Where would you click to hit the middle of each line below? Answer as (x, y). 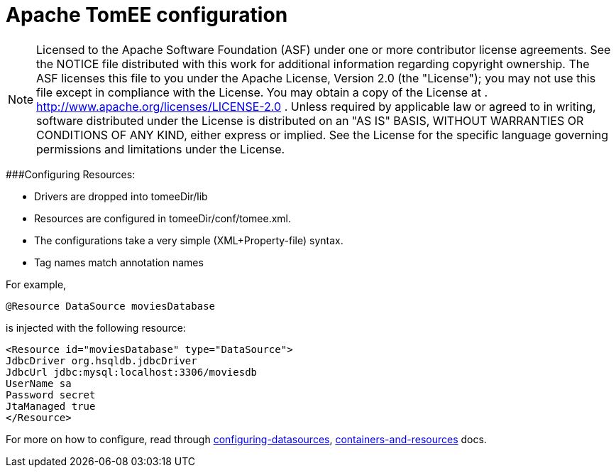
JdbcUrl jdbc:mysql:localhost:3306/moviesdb (132, 372)
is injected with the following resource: (96, 327)
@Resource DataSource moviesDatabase (111, 306)
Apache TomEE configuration (147, 15)
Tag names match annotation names (119, 262)
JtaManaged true (51, 406)
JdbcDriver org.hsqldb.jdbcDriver (101, 360)
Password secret (51, 395)
